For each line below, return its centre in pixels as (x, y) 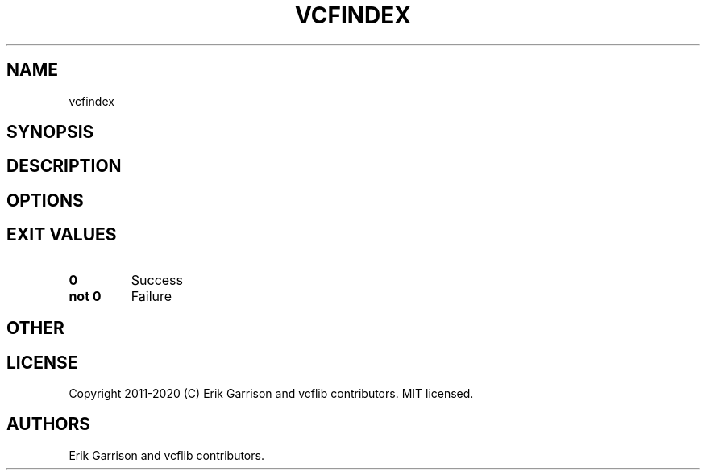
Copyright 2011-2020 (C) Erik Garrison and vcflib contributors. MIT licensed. (271, 393)
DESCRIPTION (64, 166)
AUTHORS (49, 424)
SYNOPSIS (50, 132)
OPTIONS (45, 200)
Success (157, 280)
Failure (152, 296)
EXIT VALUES (62, 235)
